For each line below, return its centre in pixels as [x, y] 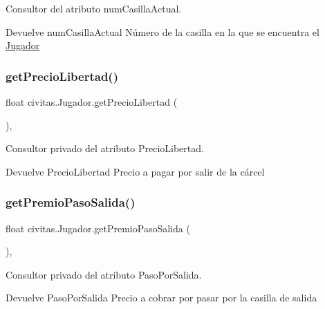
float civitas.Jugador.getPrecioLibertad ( [92, 102]
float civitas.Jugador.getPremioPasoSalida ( [98, 228]
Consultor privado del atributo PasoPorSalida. [104, 274]
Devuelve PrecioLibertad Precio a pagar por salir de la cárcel [135, 171]
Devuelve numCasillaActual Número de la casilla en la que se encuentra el [162, 31]
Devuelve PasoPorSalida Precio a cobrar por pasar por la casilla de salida [161, 298]
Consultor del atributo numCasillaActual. [94, 8]
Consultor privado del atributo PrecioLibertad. [105, 148]
